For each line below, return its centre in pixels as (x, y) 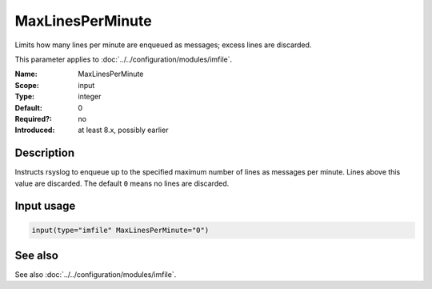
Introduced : (35, 130)
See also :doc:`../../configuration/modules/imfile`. (96, 275)
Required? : (33, 118)
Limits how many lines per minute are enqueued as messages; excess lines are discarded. (163, 45)
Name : (26, 74)
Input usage (45, 206)
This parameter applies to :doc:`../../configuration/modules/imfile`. (123, 59)
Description (45, 153)
